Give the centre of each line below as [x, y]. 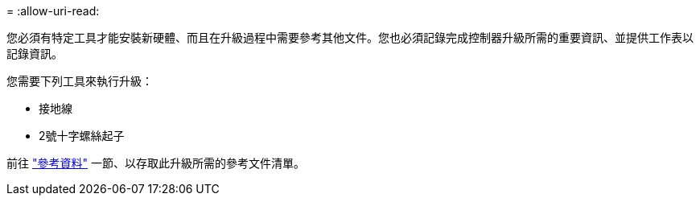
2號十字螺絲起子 [82, 136]
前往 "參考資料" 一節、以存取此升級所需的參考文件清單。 [156, 163]
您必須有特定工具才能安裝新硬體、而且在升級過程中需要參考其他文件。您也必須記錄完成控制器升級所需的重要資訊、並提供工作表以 [350, 37]
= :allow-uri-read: [53, 11]
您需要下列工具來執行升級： [80, 81]
